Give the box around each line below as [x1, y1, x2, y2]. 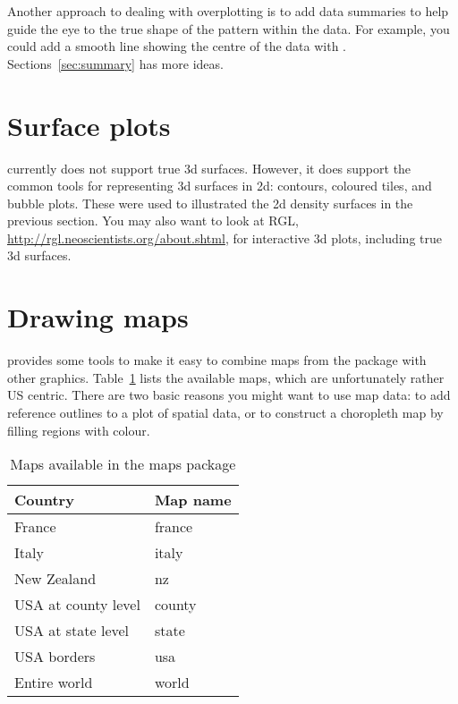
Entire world [14, 672, 93, 693]
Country [14, 489, 74, 511]
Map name [154, 489, 232, 511]
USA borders [14, 646, 96, 667]
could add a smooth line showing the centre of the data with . [7, 37, 346, 55]
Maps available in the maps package [10, 454, 236, 475]
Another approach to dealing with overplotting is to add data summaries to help [7, 2, 449, 20]
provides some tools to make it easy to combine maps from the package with [7, 351, 427, 369]
